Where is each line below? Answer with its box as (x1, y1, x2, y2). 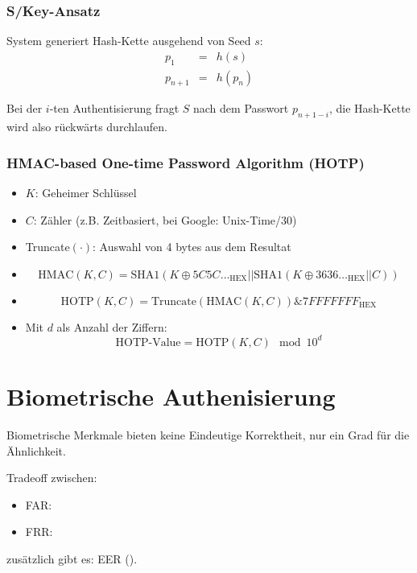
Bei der (6, 100, 43, 117)
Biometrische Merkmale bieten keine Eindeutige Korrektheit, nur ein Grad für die (6, 427, 410, 443)
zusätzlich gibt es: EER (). (6, 550, 138, 567)
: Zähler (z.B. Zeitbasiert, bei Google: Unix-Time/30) (33, 211, 297, 228)
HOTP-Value (115, 336, 181, 348)
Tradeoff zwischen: (6, 469, 97, 486)
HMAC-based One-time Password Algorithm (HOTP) (6, 152, 365, 172)
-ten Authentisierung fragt (49, 100, 180, 117)
